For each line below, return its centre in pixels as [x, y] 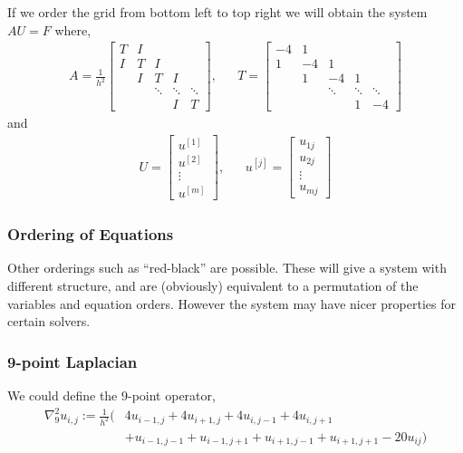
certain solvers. [49, 321]
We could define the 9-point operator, [111, 395]
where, [73, 29]
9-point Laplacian [72, 361]
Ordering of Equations [91, 234]
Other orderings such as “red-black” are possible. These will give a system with [227, 268]
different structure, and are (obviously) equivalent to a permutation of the [213, 285]
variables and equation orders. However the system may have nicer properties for [231, 303]
